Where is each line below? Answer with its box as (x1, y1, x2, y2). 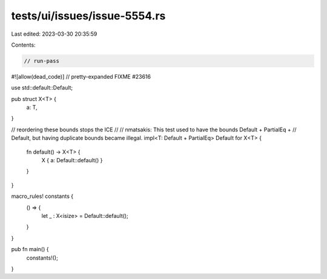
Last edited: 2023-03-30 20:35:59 (11, 30, 97, 38)
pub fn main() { (11, 246, 49, 253)
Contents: (11, 41, 36, 48)
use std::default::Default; (11, 84, 73, 91)
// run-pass (24, 57, 60, 64)
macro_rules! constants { (11, 192, 74, 200)
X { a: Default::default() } (41, 157, 103, 164)
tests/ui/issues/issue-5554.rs (11, 9, 166, 22)
